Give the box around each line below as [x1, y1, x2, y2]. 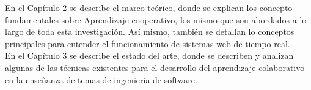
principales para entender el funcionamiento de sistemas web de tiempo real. [5, 37, 290, 50]
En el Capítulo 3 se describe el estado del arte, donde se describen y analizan [5, 49, 294, 62]
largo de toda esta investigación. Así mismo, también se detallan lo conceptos [5, 25, 295, 38]
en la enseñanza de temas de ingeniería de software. [5, 73, 197, 86]
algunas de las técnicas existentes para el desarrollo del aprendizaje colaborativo [5, 61, 305, 73]
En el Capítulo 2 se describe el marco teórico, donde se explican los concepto [5, 1, 293, 13]
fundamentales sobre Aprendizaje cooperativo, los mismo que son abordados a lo [5, 13, 307, 26]
